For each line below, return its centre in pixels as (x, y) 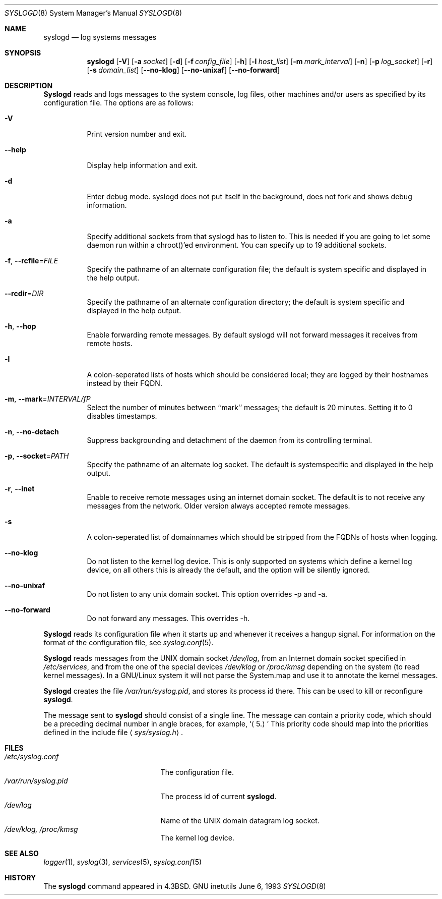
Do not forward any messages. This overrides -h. (168, 618)
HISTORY (20, 878)
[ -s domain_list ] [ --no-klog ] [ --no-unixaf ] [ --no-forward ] (183, 70)
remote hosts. (110, 343)
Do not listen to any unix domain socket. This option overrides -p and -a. (207, 594)
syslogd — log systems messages (100, 37)
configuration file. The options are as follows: (118, 103)
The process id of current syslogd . (218, 796)
